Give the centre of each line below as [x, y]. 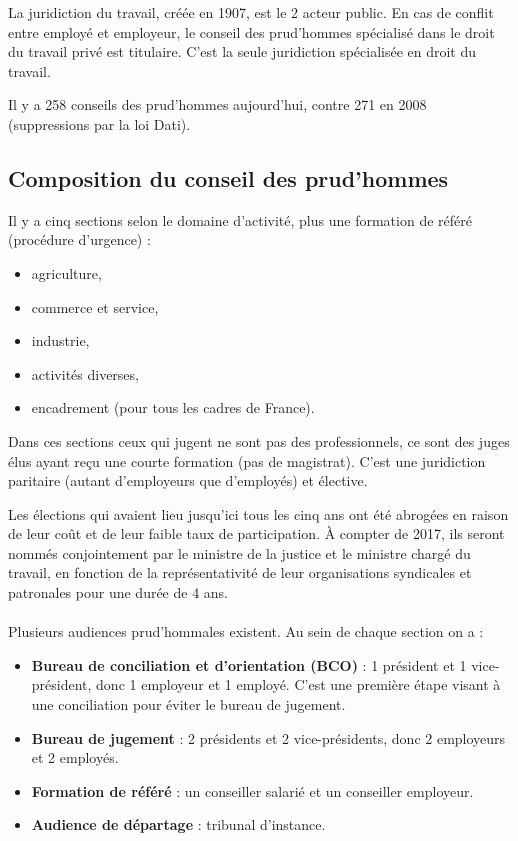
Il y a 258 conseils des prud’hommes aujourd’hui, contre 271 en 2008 [217, 104]
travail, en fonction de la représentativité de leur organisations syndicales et [240, 572]
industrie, [60, 340]
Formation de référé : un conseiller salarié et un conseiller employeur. [252, 790]
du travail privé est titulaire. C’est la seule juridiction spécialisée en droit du [242, 51]
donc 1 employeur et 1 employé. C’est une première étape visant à [298, 684]
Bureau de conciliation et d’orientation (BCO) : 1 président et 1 [249, 664]
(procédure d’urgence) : [79, 239]
